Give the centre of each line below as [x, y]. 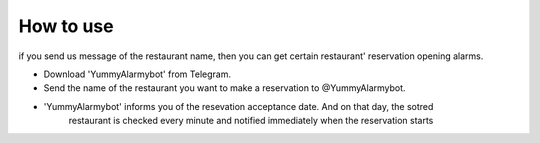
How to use [66, 26]
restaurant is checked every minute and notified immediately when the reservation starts [251, 121]
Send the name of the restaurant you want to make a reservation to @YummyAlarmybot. [224, 88]
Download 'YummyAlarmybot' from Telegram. [137, 74]
